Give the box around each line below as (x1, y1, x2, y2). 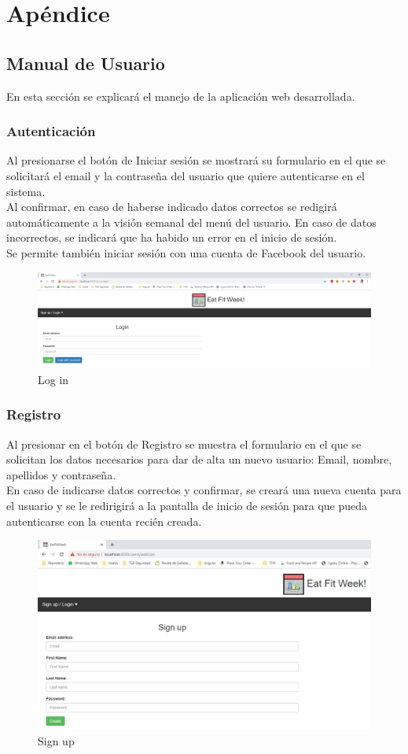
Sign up (38, 732, 75, 748)
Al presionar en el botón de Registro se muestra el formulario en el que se (6, 435, 362, 452)
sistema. (6, 183, 46, 199)
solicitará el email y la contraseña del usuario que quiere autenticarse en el (6, 167, 365, 183)
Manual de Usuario (6, 50, 165, 75)
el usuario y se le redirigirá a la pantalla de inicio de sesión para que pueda (6, 497, 368, 513)
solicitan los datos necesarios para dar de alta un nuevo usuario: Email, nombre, (6, 451, 392, 468)
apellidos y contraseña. (6, 466, 116, 482)
